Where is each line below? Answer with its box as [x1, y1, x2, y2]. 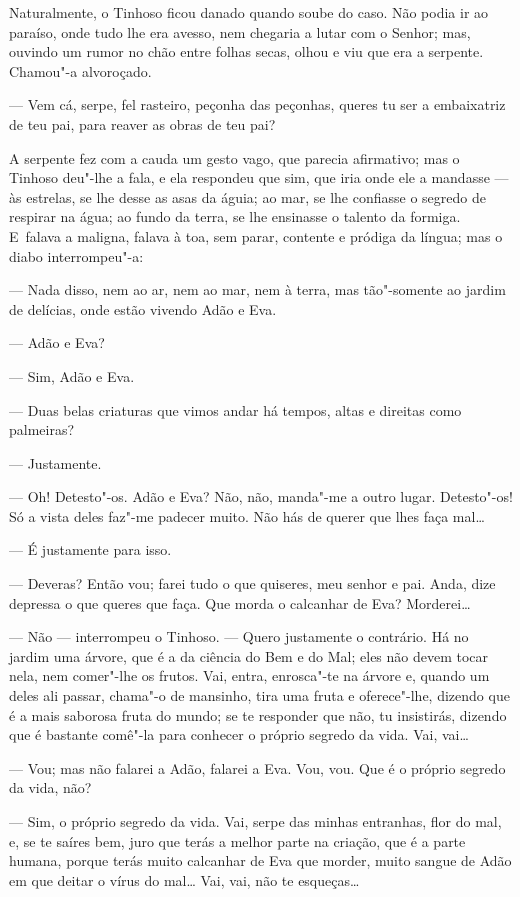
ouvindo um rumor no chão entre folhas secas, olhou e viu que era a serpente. [9, 41, 484, 62]
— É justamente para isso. [9, 539, 172, 560]
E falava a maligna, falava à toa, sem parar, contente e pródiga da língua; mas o [9, 225, 503, 246]
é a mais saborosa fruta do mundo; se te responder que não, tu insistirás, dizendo [9, 704, 507, 725]
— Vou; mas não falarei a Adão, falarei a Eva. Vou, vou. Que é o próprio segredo [9, 757, 506, 778]
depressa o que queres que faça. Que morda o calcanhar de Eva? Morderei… [9, 592, 471, 613]
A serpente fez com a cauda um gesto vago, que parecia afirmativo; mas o [9, 147, 460, 168]
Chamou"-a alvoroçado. [9, 60, 152, 81]
